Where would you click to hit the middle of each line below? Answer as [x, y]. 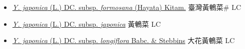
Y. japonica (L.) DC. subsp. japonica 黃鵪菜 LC [87, 24]
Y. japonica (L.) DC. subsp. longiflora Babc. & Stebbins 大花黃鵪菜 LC [124, 40]
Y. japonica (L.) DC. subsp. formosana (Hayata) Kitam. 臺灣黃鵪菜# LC [127, 7]
